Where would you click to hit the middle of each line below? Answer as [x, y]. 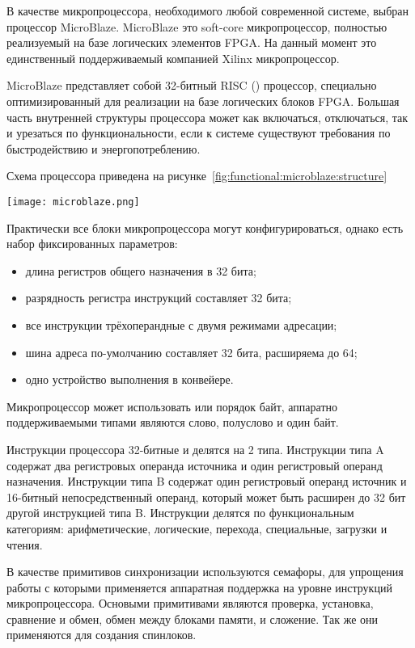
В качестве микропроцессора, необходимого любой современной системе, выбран [208, 11]
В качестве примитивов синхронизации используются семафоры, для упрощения [205, 572]
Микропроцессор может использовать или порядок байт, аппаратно [172, 406]
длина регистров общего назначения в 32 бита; [141, 270]
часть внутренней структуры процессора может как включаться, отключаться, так [207, 117]
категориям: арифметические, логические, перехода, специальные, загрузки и [197, 528]
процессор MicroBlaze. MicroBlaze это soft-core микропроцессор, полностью [197, 26]
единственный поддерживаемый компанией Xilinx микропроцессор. [173, 58]
